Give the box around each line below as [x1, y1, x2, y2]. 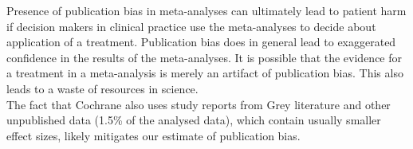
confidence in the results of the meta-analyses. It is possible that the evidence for [6, 49, 403, 65]
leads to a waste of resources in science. [6, 80, 199, 96]
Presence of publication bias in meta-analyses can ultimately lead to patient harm [6, 2, 407, 18]
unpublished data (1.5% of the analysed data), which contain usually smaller [6, 112, 381, 128]
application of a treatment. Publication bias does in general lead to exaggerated [6, 33, 396, 50]
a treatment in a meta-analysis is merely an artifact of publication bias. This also [6, 65, 403, 81]
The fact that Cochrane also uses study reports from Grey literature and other [6, 96, 391, 112]
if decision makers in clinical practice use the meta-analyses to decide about [6, 18, 376, 34]
